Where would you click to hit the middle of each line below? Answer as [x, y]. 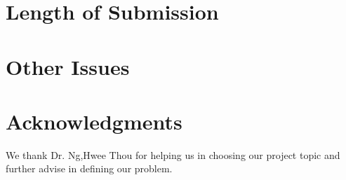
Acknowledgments [94, 121]
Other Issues [68, 66]
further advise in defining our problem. [89, 168]
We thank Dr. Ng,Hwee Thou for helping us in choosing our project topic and [173, 154]
